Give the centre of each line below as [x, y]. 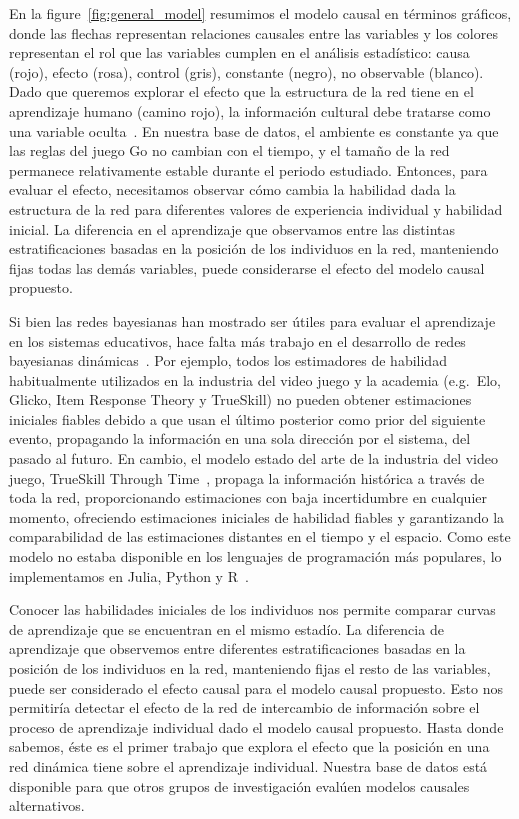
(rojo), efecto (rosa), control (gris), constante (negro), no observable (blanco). [246, 71]
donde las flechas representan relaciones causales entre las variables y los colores [253, 32]
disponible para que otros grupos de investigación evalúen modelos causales [239, 785]
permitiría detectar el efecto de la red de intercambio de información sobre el [244, 707]
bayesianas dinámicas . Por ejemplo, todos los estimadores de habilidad [228, 360]
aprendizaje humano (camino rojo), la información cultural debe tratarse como [250, 110]
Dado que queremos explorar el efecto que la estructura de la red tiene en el [241, 91]
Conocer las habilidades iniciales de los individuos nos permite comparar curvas [252, 609]
